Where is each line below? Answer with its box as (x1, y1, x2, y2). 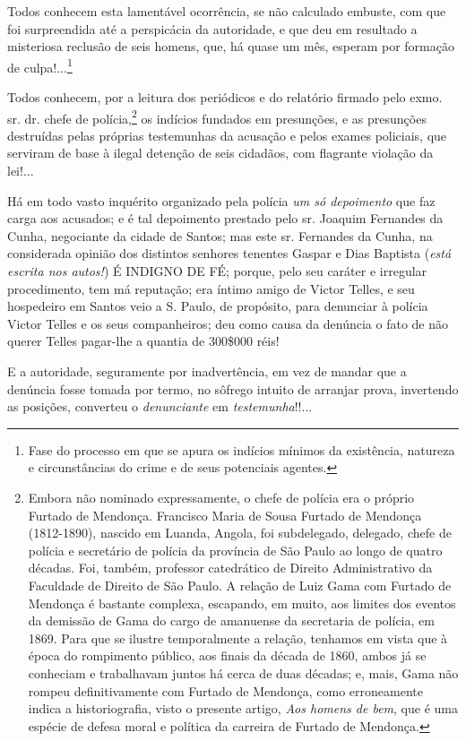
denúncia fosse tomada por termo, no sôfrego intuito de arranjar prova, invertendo (7, 379, 459, 398)
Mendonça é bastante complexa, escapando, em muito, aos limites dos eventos (28, 593, 456, 612)
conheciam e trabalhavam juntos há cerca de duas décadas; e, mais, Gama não (28, 663, 459, 682)
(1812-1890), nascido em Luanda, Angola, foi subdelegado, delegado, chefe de (28, 523, 452, 542)
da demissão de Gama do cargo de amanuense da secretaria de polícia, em (28, 611, 435, 630)
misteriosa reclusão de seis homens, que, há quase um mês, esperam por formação (7, 37, 454, 56)
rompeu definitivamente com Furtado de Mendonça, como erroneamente (28, 681, 423, 700)
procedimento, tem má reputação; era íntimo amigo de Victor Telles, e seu (7, 279, 415, 297)
